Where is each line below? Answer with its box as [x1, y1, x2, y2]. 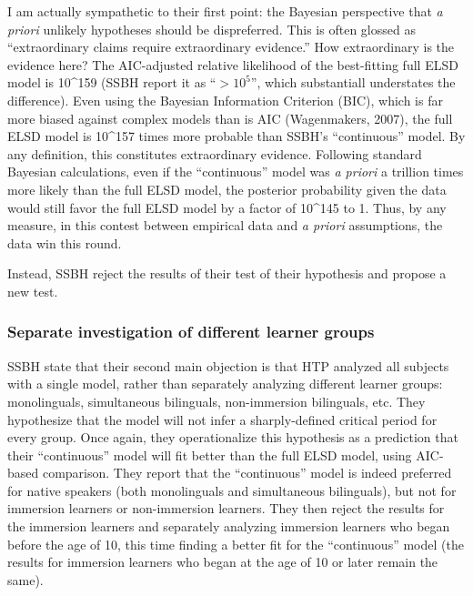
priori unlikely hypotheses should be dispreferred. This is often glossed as [7, 19, 416, 38]
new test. [7, 281, 58, 300]
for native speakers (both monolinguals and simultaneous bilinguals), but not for [7, 480, 457, 500]
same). [7, 570, 44, 589]
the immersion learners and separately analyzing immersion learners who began [7, 517, 450, 536]
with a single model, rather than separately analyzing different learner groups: [7, 374, 443, 393]
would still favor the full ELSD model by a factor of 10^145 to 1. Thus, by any [7, 197, 447, 217]
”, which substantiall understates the [250, 73, 456, 92]
